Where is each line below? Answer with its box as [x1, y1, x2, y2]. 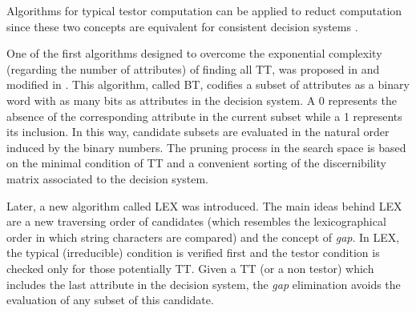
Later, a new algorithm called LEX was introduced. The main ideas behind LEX [6, 197, 402, 214]
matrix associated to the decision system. [6, 170, 208, 187]
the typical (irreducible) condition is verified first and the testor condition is [6, 244, 380, 261]
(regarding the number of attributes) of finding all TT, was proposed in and [6, 60, 380, 77]
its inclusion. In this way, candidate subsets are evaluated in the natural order [6, 123, 390, 140]
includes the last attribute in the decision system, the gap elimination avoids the [6, 275, 401, 292]
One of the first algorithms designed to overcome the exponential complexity [6, 45, 382, 62]
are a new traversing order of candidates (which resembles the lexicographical [6, 213, 386, 230]
